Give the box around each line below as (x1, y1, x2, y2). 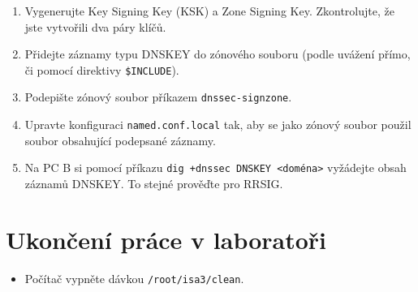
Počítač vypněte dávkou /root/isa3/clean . (24, 269, 244, 286)
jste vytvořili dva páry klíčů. (24, 18, 166, 35)
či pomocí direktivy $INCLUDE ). (24, 61, 179, 78)
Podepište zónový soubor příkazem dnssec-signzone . (24, 88, 292, 105)
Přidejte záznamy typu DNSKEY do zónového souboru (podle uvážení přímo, (24, 45, 411, 62)
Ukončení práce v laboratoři (6, 222, 327, 255)
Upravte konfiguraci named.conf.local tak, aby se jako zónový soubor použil (24, 116, 412, 133)
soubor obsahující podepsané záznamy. (24, 131, 216, 148)
